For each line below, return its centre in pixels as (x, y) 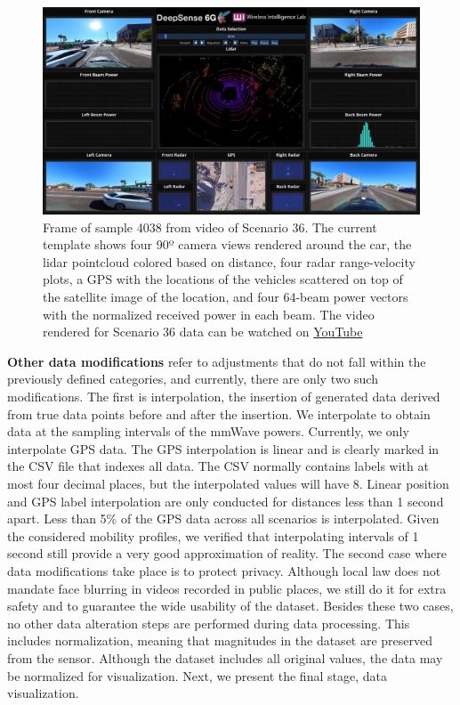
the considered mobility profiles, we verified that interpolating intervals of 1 (213, 535)
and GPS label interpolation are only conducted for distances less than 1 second (226, 501)
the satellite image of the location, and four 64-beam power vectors (226, 297)
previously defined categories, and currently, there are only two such (193, 379)
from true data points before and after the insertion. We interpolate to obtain (219, 413)
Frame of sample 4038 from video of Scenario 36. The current (210, 227)
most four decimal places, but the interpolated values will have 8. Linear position (228, 484)
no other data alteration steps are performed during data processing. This (209, 623)
